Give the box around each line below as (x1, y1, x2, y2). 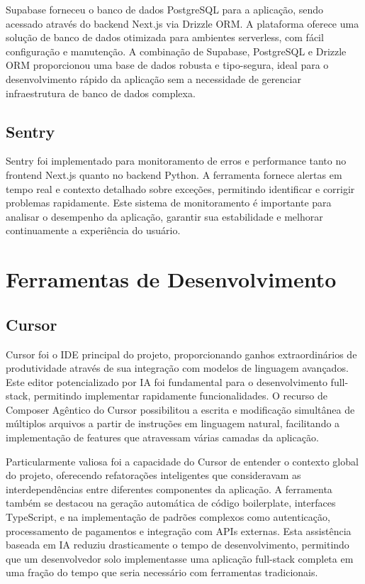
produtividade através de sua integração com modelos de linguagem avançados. (6, 360, 349, 375)
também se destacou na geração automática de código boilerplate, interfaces (6, 495, 336, 510)
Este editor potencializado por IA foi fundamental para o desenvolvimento (6, 374, 327, 389)
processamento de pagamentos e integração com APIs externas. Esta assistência (6, 523, 352, 538)
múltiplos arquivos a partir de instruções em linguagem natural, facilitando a (6, 416, 340, 431)
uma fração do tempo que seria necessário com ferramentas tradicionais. (6, 565, 318, 580)
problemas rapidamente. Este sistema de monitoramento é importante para (6, 195, 332, 210)
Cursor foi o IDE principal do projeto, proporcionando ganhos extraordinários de (6, 346, 357, 361)
